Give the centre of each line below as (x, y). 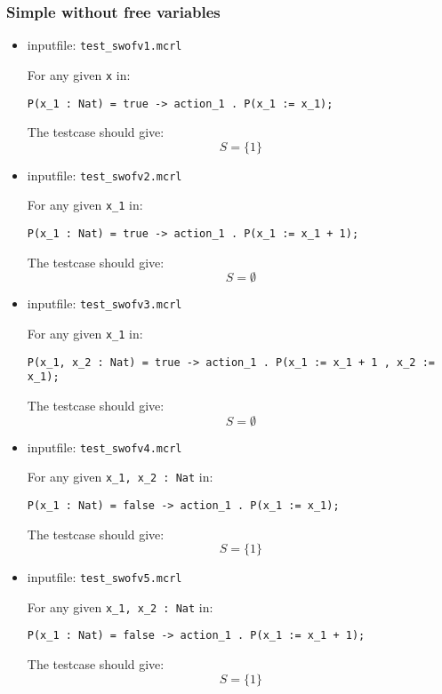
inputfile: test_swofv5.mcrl (104, 577)
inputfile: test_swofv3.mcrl (104, 303)
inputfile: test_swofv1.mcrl (104, 45)
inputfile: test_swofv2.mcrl (104, 175)
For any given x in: (79, 74)
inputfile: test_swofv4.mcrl (104, 447)
